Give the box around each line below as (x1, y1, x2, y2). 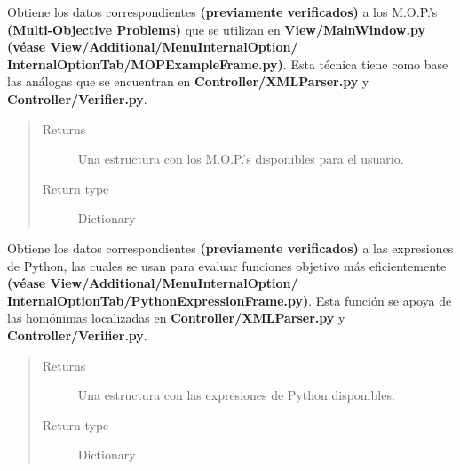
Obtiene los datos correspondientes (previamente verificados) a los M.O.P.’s (7, 3, 438, 20)
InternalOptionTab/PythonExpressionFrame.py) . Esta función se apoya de (7, 291, 452, 309)
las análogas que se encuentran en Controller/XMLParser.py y (7, 72, 369, 91)
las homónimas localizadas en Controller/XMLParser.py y (7, 308, 345, 327)
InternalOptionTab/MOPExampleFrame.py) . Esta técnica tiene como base (7, 54, 448, 73)
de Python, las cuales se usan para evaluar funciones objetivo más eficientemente (7, 256, 447, 275)
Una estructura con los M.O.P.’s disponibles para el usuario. (77, 149, 404, 168)
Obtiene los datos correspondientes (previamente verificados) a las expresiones (7, 238, 454, 257)
